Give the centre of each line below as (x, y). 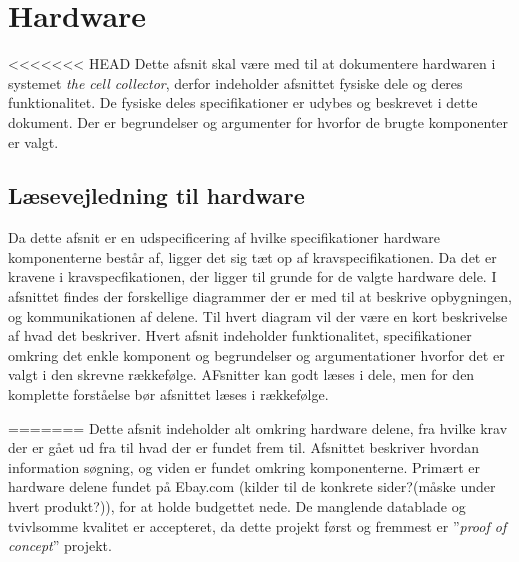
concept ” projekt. (60, 545)
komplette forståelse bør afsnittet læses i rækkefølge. (168, 394)
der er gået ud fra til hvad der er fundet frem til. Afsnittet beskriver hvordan (244, 447)
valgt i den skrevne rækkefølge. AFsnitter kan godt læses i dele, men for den (241, 374)
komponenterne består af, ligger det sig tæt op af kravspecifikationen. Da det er (252, 256)
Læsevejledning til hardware (156, 195)
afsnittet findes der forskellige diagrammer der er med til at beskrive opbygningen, (260, 296)
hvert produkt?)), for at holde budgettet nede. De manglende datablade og (237, 506)
